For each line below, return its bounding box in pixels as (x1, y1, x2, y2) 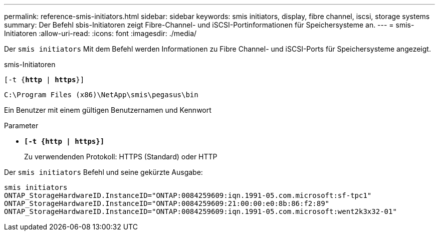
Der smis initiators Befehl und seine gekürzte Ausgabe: (4, 168, 203, 176)
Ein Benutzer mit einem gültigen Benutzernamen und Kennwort (4, 106, 211, 114)
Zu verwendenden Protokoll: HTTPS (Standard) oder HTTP (24, 152, 217, 161)
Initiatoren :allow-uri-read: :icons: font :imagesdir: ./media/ (4, 29, 197, 38)
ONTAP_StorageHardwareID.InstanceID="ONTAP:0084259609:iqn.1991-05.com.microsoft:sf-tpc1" (4, 191, 372, 199)
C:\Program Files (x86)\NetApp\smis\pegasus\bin (4, 91, 198, 99)
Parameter (4, 121, 39, 130)
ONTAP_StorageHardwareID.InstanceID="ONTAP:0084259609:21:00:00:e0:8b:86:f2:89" (4, 199, 330, 207)
